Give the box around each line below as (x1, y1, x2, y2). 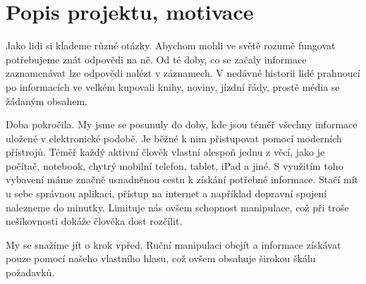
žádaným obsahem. (6, 93, 87, 108)
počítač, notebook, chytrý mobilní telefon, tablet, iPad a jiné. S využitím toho (6, 158, 343, 173)
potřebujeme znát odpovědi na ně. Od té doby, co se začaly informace (6, 51, 307, 66)
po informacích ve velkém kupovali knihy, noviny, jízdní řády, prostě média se (6, 79, 340, 94)
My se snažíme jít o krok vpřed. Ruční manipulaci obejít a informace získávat (6, 237, 341, 252)
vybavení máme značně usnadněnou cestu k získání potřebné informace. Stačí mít (6, 172, 359, 187)
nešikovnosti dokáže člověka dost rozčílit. (6, 214, 183, 228)
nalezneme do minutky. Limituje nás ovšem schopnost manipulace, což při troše (6, 199, 349, 214)
